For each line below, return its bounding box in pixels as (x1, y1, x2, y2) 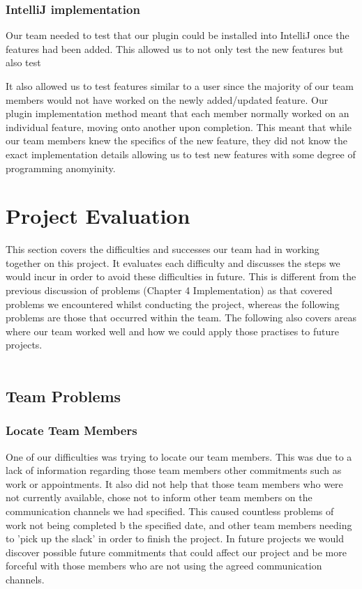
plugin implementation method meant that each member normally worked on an (6, 106, 349, 121)
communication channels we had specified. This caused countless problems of (6, 504, 334, 518)
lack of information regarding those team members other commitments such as (6, 463, 342, 477)
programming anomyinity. (6, 160, 116, 175)
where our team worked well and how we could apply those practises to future (6, 323, 339, 338)
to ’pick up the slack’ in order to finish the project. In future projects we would (6, 531, 345, 546)
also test (6, 55, 41, 70)
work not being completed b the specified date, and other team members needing (6, 517, 352, 532)
